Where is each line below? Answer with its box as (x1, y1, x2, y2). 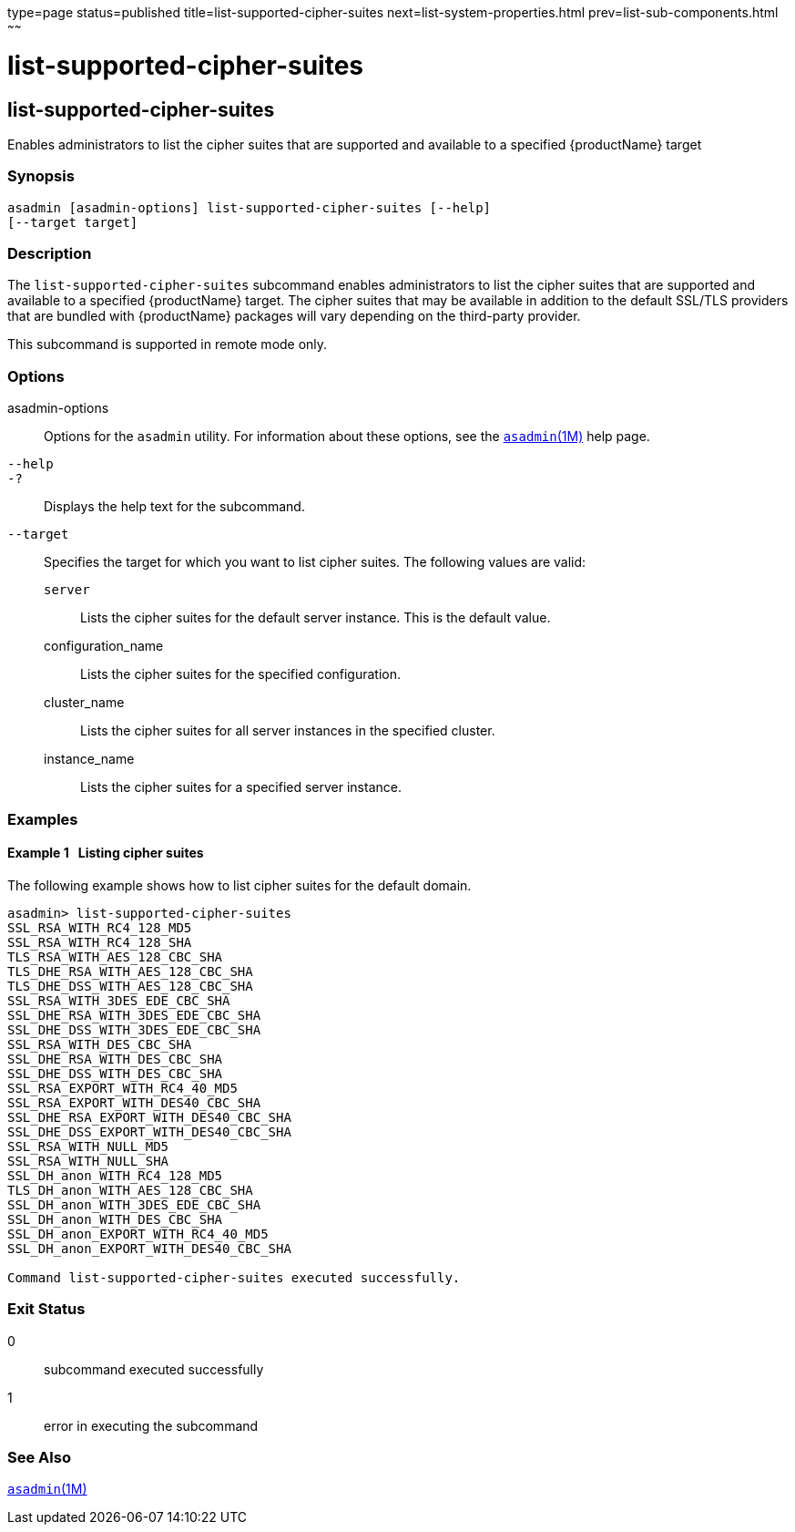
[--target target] (7, 214, 138, 230)
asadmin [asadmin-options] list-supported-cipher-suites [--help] (7, 200, 492, 215)
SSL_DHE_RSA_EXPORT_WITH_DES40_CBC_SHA (7, 1109, 291, 1125)
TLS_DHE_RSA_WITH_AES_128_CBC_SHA (7, 963, 253, 979)
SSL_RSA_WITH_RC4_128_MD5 (7, 920, 192, 935)
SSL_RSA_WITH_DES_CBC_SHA (7, 1036, 192, 1052)
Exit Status (7, 1300, 86, 1319)
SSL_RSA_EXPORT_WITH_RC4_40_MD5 (7, 1080, 238, 1095)
